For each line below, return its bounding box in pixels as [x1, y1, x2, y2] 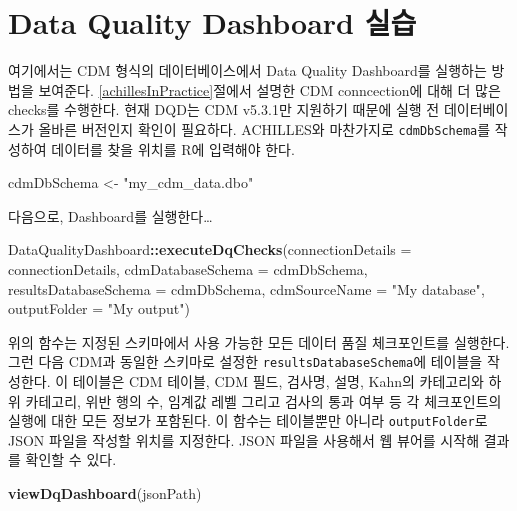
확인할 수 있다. [25, 449, 117, 470]
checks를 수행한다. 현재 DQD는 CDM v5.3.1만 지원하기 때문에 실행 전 [8, 99, 440, 120]
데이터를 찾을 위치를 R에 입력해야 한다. [51, 138, 295, 159]
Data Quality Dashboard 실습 [8, 2, 417, 43]
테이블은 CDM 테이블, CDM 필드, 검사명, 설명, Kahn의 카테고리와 [72, 370, 484, 391]
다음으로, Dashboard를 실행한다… [8, 205, 213, 226]
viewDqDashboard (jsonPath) [8, 483, 202, 503]
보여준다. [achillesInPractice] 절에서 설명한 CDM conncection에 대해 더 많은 [38, 79, 501, 100]
